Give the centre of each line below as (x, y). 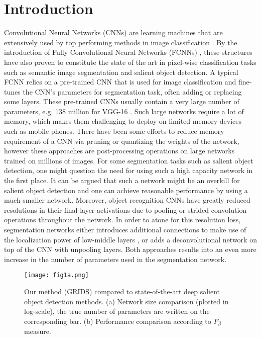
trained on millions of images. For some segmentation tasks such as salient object (129, 160)
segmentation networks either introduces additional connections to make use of (125, 229)
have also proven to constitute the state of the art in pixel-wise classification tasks (130, 62)
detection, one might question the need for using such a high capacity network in (128, 170)
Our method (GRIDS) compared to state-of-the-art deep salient (122, 291)
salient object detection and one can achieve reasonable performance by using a (126, 190)
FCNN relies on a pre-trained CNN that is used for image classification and (120, 82)
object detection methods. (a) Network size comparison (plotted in (126, 301)
